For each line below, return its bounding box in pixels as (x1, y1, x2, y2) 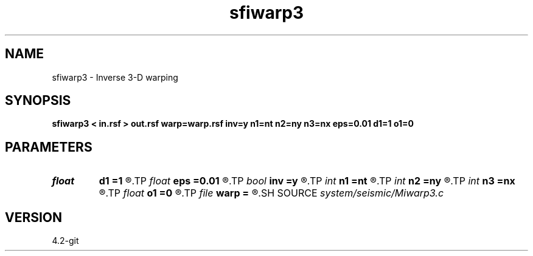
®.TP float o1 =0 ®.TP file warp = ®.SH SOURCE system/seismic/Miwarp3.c (99, 187, 444, 200)
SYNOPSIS (5, 93, 71, 109)
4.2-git (52, 235, 79, 246)
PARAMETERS (5, 139, 92, 155)
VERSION (5, 209, 63, 225)
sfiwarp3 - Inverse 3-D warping (52, 72, 178, 83)
